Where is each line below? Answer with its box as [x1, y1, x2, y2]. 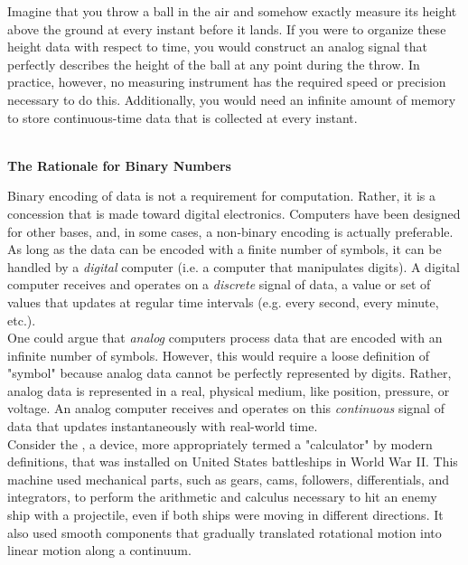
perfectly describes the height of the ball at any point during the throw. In [7, 54, 420, 73]
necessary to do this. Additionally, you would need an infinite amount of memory [7, 89, 456, 108]
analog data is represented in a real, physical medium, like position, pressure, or [7, 381, 450, 400]
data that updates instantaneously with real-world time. [7, 417, 318, 436]
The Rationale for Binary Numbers [7, 155, 231, 174]
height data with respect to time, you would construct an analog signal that [7, 37, 428, 56]
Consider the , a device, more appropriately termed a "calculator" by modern [7, 434, 433, 453]
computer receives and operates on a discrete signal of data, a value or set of [7, 275, 431, 294]
